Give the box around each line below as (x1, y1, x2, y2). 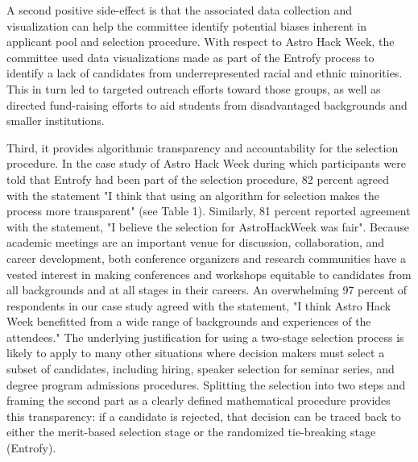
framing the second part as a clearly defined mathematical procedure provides (6, 392, 391, 409)
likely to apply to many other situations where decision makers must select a (6, 344, 385, 361)
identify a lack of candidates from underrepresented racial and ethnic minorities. (6, 65, 403, 81)
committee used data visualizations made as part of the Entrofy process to (6, 48, 375, 65)
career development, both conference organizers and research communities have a (6, 249, 406, 266)
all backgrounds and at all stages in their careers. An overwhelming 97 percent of (6, 281, 408, 298)
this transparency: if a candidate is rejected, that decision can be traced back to (6, 407, 401, 424)
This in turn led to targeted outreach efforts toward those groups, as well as (6, 80, 381, 97)
